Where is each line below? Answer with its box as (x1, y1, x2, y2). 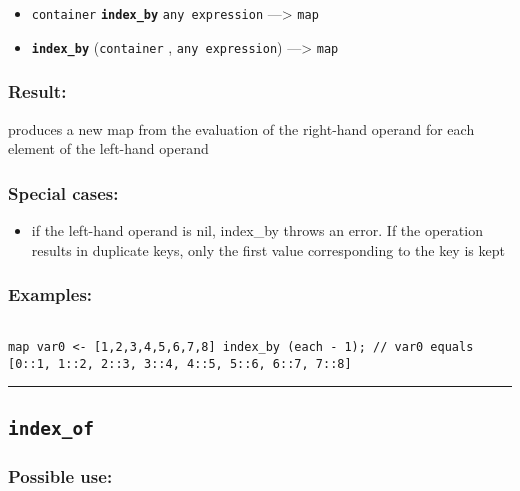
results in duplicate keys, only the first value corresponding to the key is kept (31, 239, 505, 260)
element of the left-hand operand (8, 138, 209, 159)
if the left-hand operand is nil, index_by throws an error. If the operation (31, 219, 483, 240)
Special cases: (8, 180, 119, 205)
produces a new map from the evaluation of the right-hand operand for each (8, 118, 475, 139)
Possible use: (8, 463, 113, 488)
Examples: (8, 282, 93, 307)
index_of (8, 417, 94, 439)
